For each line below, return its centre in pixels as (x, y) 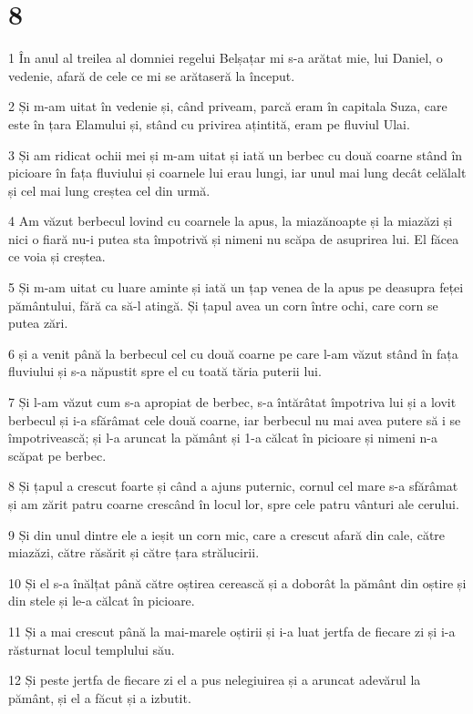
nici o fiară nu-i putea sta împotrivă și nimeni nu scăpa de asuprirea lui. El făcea (234, 238)
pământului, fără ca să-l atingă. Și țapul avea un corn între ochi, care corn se (223, 305)
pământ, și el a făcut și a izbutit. (100, 697)
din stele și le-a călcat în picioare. (102, 601)
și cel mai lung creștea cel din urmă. (109, 190)
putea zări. (38, 323)
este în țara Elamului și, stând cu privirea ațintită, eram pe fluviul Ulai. (209, 123)
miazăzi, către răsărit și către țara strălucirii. (134, 552)
